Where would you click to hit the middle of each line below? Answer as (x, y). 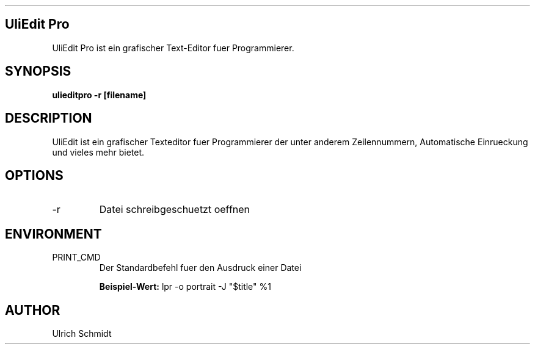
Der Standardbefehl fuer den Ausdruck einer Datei (200, 268)
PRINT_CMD (76, 257)
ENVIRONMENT (53, 234)
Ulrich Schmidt (82, 334)
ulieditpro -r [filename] (99, 95)
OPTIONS (34, 175)
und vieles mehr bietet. (98, 152)
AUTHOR (33, 310)
